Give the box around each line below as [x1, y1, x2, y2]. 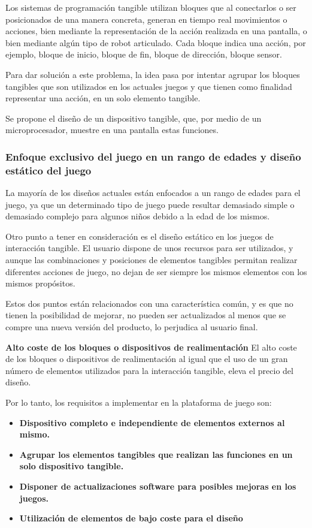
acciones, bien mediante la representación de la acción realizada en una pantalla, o [5, 25, 307, 37]
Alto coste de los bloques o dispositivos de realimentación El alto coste [5, 340, 297, 353]
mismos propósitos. [5, 277, 75, 289]
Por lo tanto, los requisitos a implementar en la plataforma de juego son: [5, 396, 272, 408]
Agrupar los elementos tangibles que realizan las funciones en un [19, 448, 293, 460]
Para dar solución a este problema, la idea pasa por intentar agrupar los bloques [5, 68, 300, 80]
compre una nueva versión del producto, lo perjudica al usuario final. [5, 321, 258, 333]
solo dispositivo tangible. [19, 460, 124, 472]
